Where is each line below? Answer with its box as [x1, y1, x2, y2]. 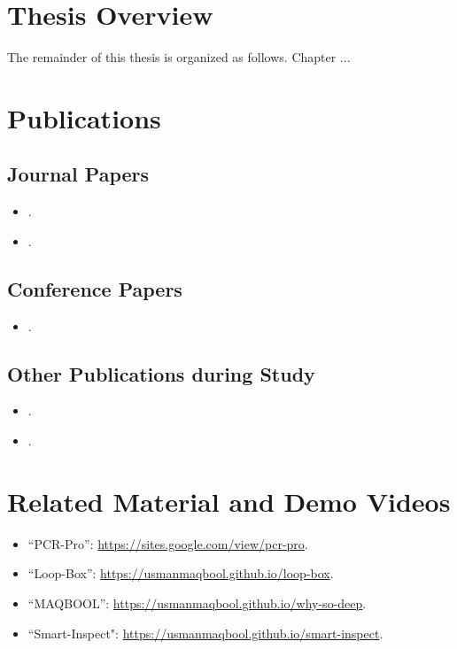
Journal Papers [7, 160, 150, 188]
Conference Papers [7, 274, 182, 302]
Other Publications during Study [7, 359, 315, 387]
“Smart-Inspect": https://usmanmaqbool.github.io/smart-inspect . [27, 623, 383, 642]
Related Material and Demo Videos [7, 483, 451, 519]
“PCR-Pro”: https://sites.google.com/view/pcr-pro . [27, 534, 308, 552]
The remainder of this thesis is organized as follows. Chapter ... [7, 48, 351, 66]
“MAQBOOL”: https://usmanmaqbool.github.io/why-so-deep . [27, 593, 367, 612]
